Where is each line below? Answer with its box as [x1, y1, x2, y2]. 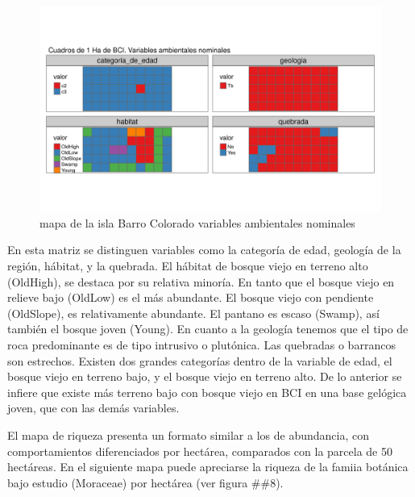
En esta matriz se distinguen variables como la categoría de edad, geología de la [7, 241, 401, 258]
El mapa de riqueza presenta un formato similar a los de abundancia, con [7, 426, 369, 443]
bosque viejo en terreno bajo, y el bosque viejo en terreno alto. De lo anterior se [7, 368, 402, 385]
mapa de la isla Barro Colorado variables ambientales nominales [39, 214, 355, 231]
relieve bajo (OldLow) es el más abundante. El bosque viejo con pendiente [7, 289, 374, 306]
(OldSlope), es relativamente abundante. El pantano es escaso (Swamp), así [7, 304, 380, 321]
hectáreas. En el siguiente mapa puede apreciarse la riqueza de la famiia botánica [7, 458, 409, 475]
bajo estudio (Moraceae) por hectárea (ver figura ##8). [7, 474, 284, 491]
